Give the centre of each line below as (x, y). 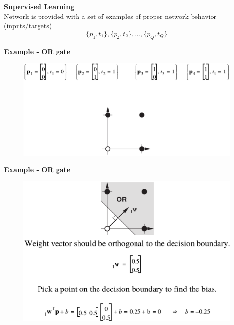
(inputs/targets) (28, 26)
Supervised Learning (39, 6)
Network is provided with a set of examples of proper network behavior (110, 16)
